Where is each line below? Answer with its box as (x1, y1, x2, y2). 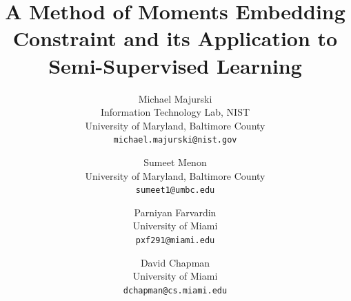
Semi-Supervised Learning (48, 51, 302, 79)
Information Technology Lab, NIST (100, 105, 250, 119)
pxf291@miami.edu (135, 235, 215, 245)
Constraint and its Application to (12, 24, 338, 52)
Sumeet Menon (143, 154, 207, 169)
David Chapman (140, 255, 210, 269)
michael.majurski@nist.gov (113, 135, 237, 145)
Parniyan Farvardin (134, 205, 217, 219)
